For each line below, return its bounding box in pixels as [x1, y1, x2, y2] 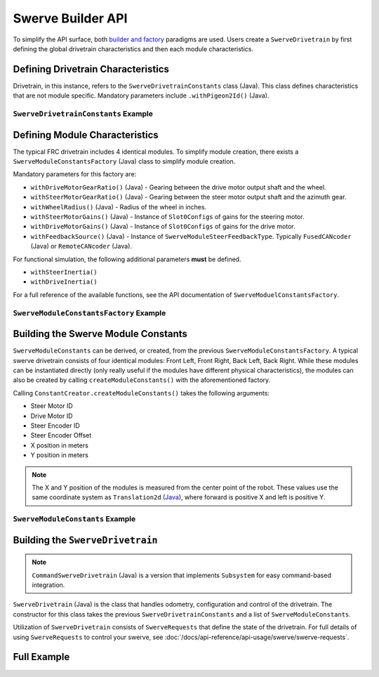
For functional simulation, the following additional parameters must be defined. [13, 255, 241, 263]
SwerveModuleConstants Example [13, 514, 136, 524]
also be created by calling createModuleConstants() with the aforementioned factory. [13, 376, 271, 384]
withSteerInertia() [30, 268, 98, 276]
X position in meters [30, 441, 89, 449]
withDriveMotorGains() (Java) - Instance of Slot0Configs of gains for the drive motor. [30, 222, 295, 231]
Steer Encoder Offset [30, 431, 92, 440]
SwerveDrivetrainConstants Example [13, 109, 154, 119]
